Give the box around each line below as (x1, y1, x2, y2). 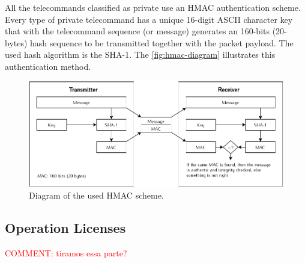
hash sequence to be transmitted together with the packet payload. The (30, 36, 294, 49)
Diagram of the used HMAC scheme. (29, 189, 164, 202)
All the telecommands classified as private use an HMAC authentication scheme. (5, 1, 301, 13)
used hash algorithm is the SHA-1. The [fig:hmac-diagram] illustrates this (5, 48, 276, 61)
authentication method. (5, 60, 91, 72)
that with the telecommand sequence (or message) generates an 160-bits (5, 25, 270, 37)
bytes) (5, 36, 28, 49)
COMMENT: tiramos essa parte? (5, 247, 127, 259)
